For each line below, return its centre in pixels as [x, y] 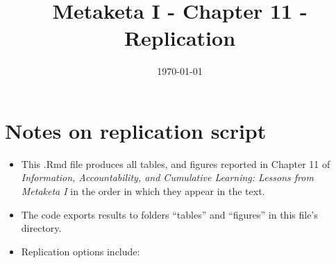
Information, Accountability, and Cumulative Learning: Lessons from [167, 177]
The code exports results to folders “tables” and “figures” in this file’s [169, 214]
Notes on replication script [136, 130]
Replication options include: [81, 251]
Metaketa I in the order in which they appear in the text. [143, 191]
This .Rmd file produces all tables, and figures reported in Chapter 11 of [176, 163]
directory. [41, 228]
